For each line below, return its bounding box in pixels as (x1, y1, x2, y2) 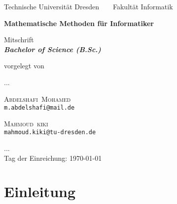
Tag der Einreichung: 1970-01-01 (4, 152, 102, 163)
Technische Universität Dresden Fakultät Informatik (4, 1, 173, 11)
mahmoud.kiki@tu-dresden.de (4, 129, 96, 136)
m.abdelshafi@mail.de (4, 104, 75, 112)
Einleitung (4, 181, 76, 202)
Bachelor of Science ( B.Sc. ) (4, 44, 101, 54)
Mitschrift (4, 34, 34, 45)
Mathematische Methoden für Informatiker (4, 18, 154, 28)
